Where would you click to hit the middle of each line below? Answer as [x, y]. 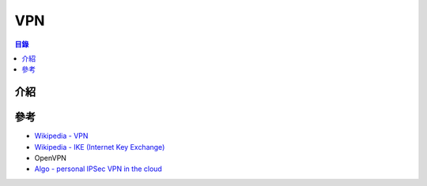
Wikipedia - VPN [61, 136]
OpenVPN [51, 158]
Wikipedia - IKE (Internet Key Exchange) [100, 147]
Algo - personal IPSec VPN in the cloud [98, 169]
